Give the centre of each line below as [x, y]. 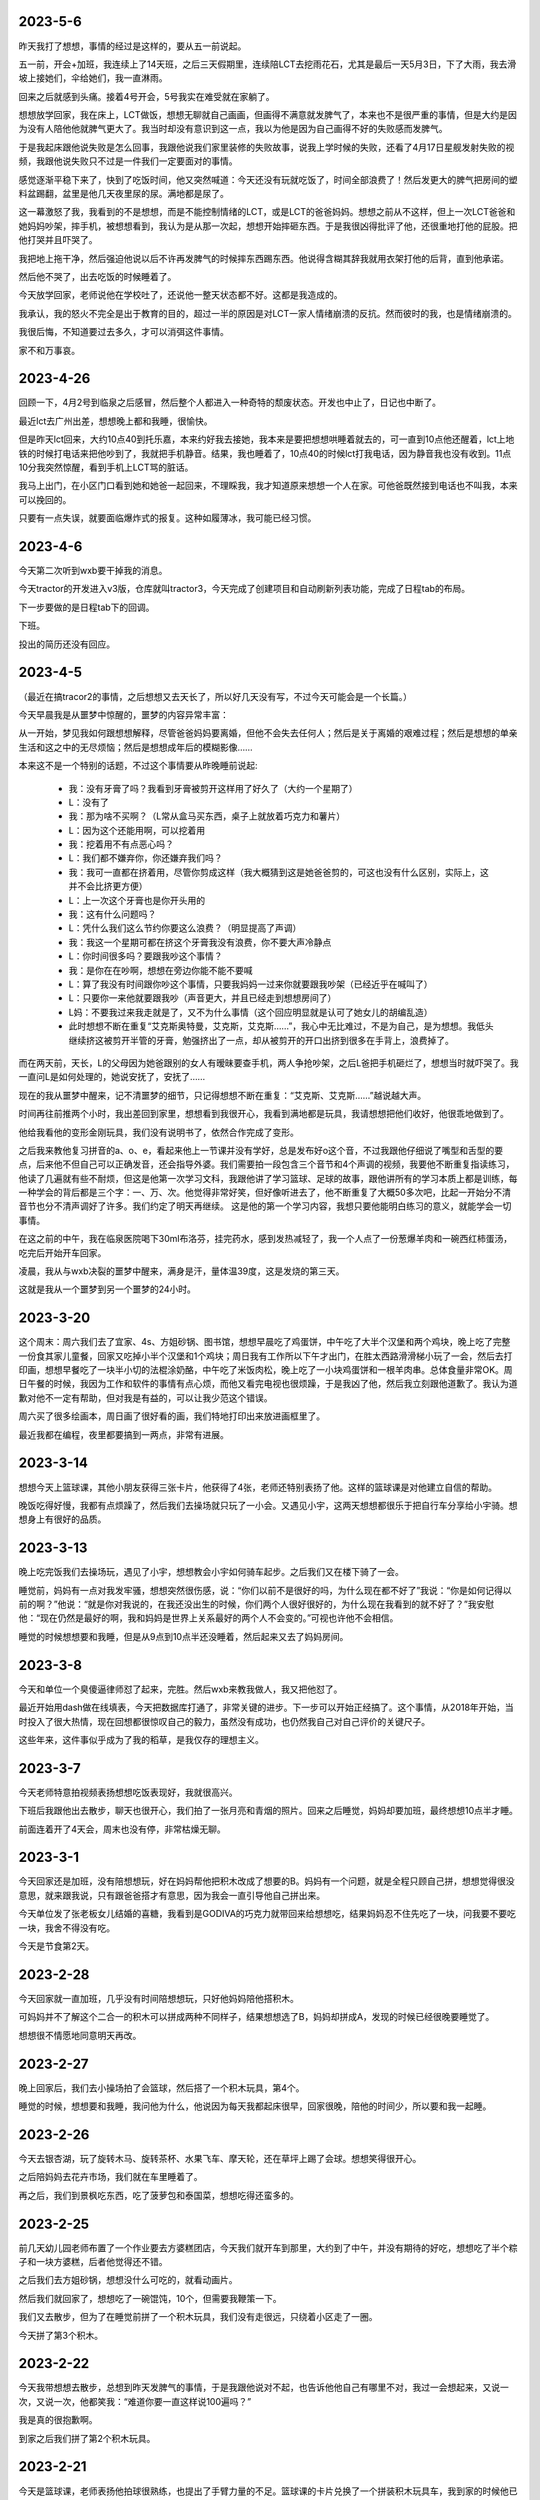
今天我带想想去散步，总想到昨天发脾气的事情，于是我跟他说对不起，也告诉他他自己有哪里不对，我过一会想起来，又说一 [263, 2387]
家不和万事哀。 [49, 350]
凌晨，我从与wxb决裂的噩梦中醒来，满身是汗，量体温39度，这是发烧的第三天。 [181, 1271]
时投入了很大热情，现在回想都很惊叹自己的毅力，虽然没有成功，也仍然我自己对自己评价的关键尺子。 [224, 1721]
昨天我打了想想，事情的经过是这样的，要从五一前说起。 [132, 46]
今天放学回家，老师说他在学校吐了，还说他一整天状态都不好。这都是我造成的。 [180, 295]
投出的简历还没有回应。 [66, 644]
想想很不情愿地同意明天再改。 [80, 2035]
